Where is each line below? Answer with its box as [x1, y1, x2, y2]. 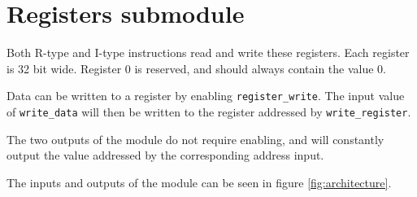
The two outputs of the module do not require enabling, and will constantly [7, 130, 384, 147]
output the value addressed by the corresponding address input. [7, 147, 324, 164]
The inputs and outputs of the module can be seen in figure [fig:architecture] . [7, 173, 392, 190]
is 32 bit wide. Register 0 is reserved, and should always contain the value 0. [7, 59, 387, 77]
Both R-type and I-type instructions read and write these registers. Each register [7, 44, 410, 61]
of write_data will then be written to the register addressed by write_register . [7, 103, 411, 120]
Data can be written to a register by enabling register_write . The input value [7, 87, 405, 104]
